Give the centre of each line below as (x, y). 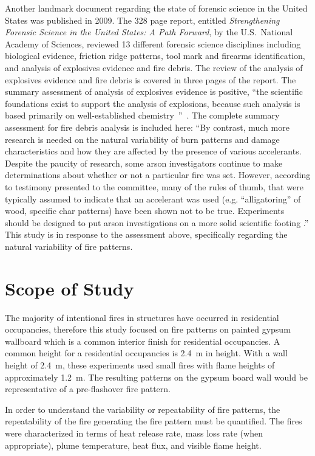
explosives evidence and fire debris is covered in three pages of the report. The (151, 79)
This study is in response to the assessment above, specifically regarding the (146, 234)
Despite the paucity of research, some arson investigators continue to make (144, 163)
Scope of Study (69, 288)
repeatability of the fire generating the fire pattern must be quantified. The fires (154, 421)
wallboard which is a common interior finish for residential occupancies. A (143, 341)
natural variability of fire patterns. (69, 246)
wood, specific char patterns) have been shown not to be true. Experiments (145, 211)
